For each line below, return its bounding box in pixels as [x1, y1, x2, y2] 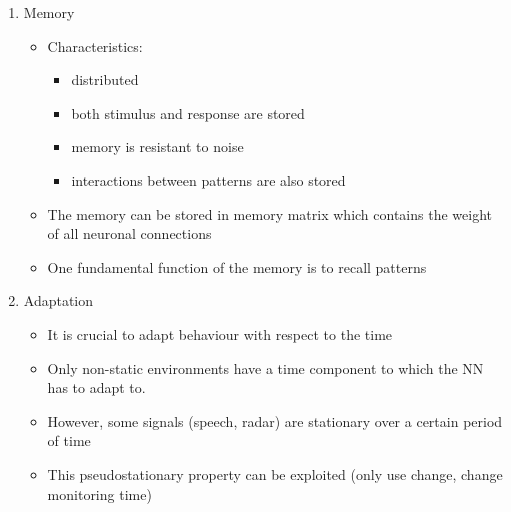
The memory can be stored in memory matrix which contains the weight [47, 203, 492, 224]
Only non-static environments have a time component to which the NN [47, 357, 484, 378]
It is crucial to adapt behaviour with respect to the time [47, 323, 393, 344]
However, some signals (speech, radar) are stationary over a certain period [47, 410, 503, 431]
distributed [71, 69, 139, 90]
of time [47, 430, 91, 451]
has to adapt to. [47, 377, 146, 398]
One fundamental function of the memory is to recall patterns [47, 256, 427, 277]
